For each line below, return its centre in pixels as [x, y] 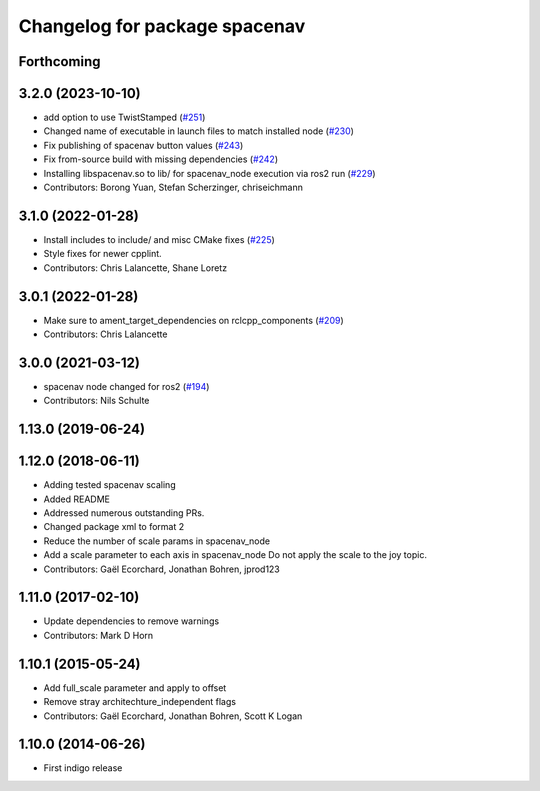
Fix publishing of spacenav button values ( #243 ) [143, 145]
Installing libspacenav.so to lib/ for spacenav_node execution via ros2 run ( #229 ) [209, 173]
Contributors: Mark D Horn [98, 635]
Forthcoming [59, 61]
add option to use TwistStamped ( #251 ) [124, 117]
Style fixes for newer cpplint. [102, 254]
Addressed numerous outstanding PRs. [124, 513]
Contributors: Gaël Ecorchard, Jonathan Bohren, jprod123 [161, 569]
